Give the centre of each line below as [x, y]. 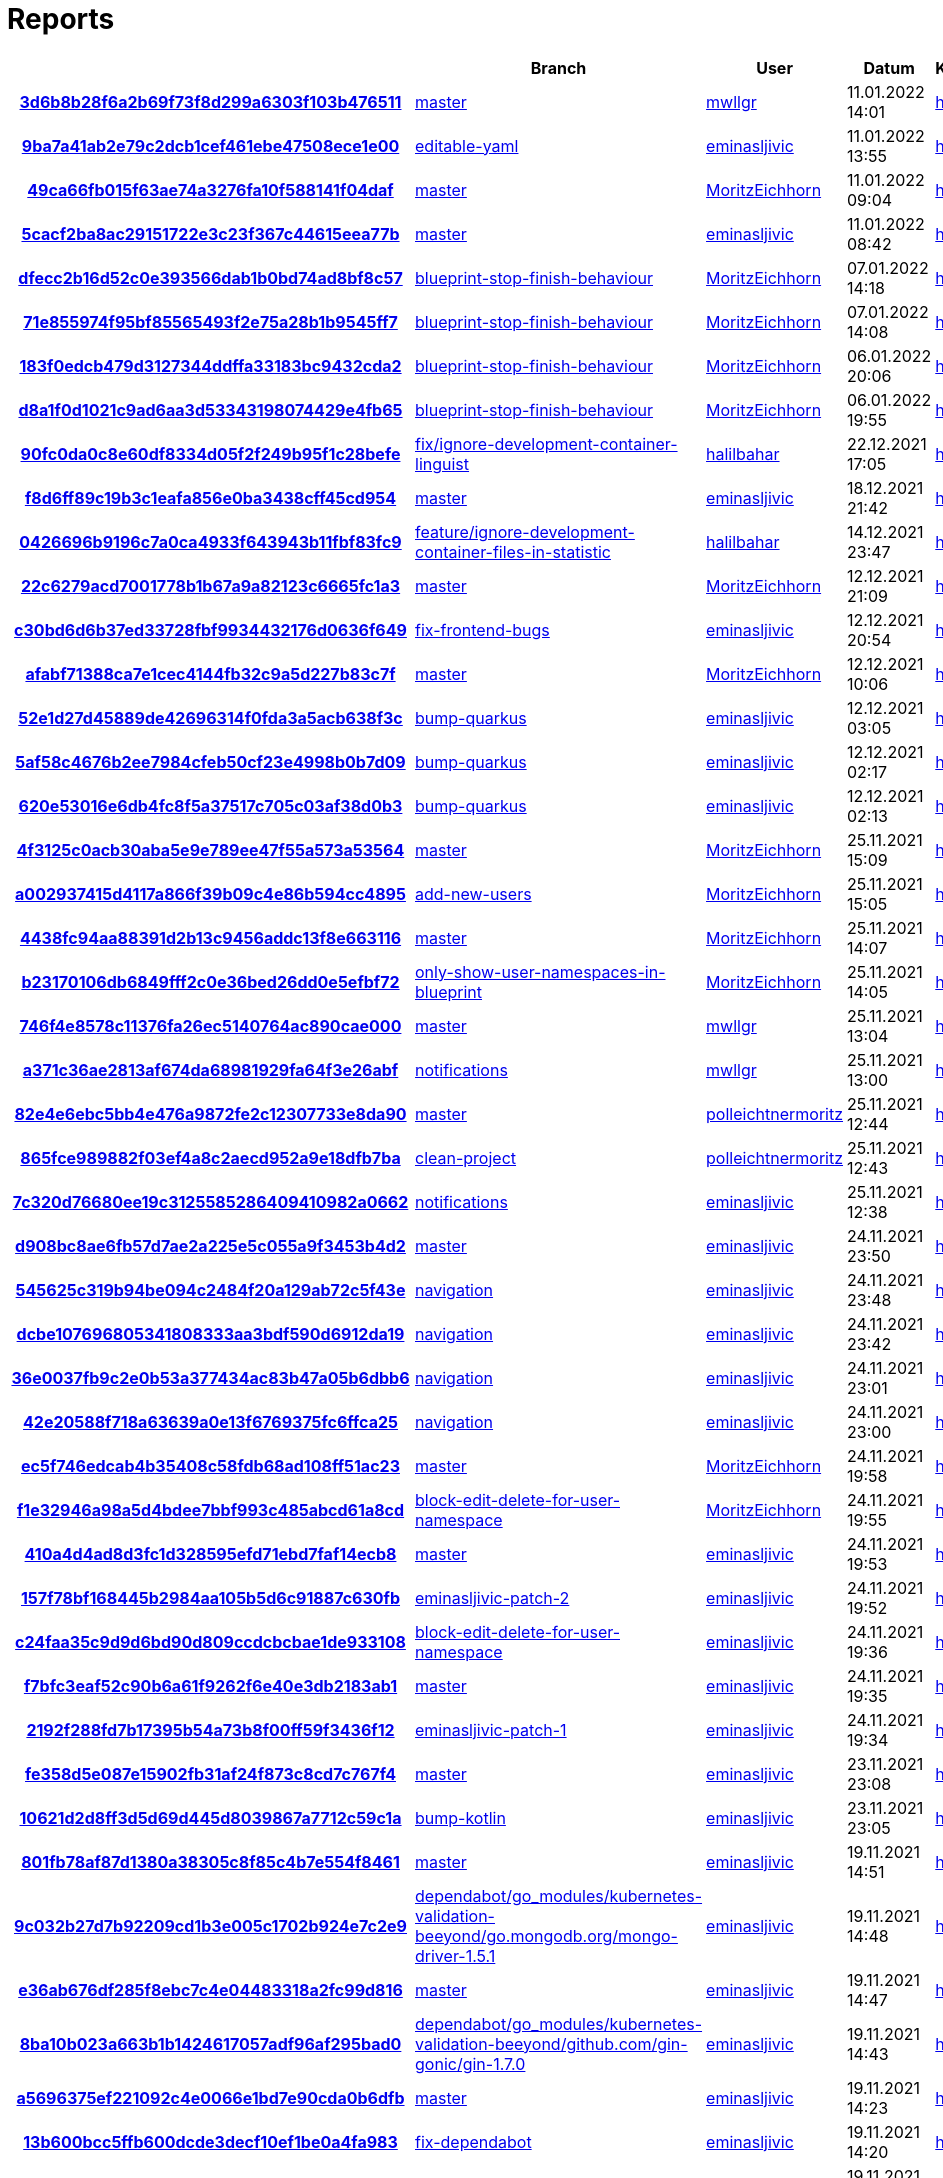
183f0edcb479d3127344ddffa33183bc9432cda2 [210, 365]
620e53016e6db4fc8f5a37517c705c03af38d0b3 [210, 805]
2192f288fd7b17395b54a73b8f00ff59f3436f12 [210, 1729]
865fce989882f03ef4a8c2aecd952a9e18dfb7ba [210, 1157]
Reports [61, 19]
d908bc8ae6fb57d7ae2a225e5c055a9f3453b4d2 [210, 1245]
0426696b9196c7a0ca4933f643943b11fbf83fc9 [210, 541]
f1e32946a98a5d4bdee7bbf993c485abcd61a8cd [210, 1509]
